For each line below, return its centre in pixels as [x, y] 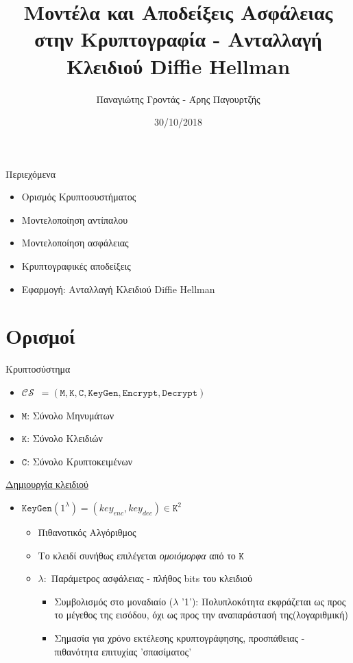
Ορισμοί [40, 336]
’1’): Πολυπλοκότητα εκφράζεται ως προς [264, 601]
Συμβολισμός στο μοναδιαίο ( [114, 601]
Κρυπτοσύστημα [38, 369]
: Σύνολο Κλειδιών [65, 438]
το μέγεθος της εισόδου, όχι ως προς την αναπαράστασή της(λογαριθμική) [202, 615]
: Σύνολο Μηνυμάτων [70, 415]
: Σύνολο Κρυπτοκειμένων [80, 461]
